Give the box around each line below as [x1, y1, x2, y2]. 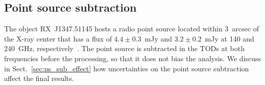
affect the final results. [4, 73, 74, 83]
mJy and [144, 33, 173, 44]
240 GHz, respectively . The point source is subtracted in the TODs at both [4, 43, 245, 54]
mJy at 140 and [205, 33, 254, 44]
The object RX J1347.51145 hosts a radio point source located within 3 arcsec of [4, 23, 259, 34]
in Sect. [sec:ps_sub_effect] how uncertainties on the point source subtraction [4, 63, 249, 73]
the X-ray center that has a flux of [4, 33, 112, 44]
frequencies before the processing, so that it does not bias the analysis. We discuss [4, 53, 261, 63]
